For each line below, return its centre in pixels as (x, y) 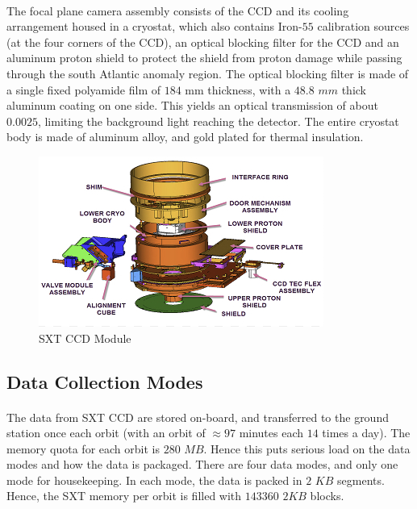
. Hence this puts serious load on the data (307, 448)
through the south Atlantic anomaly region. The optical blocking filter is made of (208, 73)
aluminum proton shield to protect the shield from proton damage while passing (204, 58)
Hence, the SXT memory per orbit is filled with (124, 496)
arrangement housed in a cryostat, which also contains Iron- (154, 26)
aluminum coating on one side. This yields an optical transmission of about (192, 105)
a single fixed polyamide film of (84, 89)
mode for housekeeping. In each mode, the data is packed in (154, 480)
